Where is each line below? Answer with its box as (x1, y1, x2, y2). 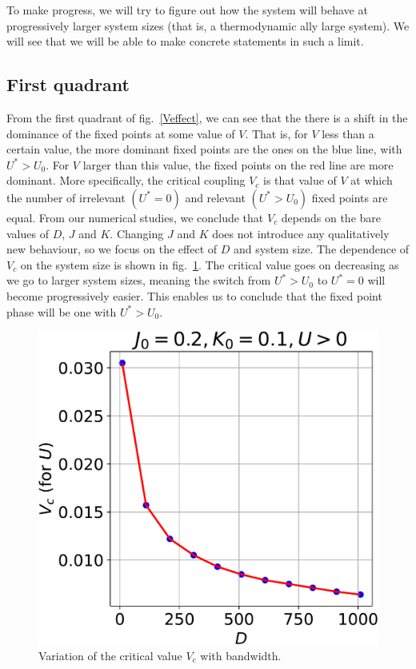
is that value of (263, 172, 337, 189)
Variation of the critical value (38, 647, 182, 663)
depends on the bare (281, 209, 382, 225)
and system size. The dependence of (233, 241, 410, 257)
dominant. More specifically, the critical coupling (6, 172, 246, 189)
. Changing (110, 225, 164, 241)
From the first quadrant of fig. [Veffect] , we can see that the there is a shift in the (6, 109, 408, 125)
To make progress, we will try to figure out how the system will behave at (6, 2, 368, 18)
